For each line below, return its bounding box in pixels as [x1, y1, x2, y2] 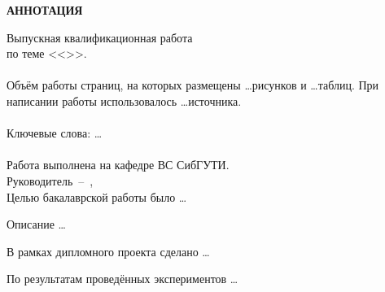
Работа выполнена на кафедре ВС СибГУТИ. [7, 156, 230, 173]
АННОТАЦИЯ [7, 2, 83, 18]
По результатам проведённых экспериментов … [7, 270, 238, 287]
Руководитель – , [7, 172, 94, 189]
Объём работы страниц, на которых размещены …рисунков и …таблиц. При [7, 76, 379, 94]
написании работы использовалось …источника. [7, 92, 242, 109]
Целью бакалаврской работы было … [7, 188, 187, 205]
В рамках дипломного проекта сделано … [7, 242, 210, 259]
